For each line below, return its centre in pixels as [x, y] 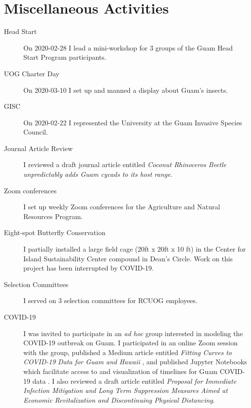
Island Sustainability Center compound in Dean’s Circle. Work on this [128, 258]
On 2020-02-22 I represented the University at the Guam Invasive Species [133, 122]
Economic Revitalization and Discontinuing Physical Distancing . [119, 399]
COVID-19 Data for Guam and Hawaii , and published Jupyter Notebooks [135, 362]
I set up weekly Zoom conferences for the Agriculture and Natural [122, 207]
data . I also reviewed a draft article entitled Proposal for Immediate [134, 381]
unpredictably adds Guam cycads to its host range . [98, 174]
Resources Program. [53, 216]
